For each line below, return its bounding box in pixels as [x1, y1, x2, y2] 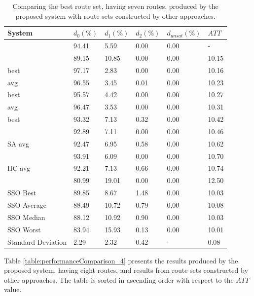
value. [4, 284, 22, 295]
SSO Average [7, 200, 46, 210]
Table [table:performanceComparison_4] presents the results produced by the [4, 255, 238, 265]
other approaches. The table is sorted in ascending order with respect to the [4, 274, 234, 285]
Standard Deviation [7, 236, 67, 247]
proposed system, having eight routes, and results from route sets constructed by [4, 265, 248, 275]
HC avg [7, 163, 31, 173]
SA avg [7, 138, 29, 148]
